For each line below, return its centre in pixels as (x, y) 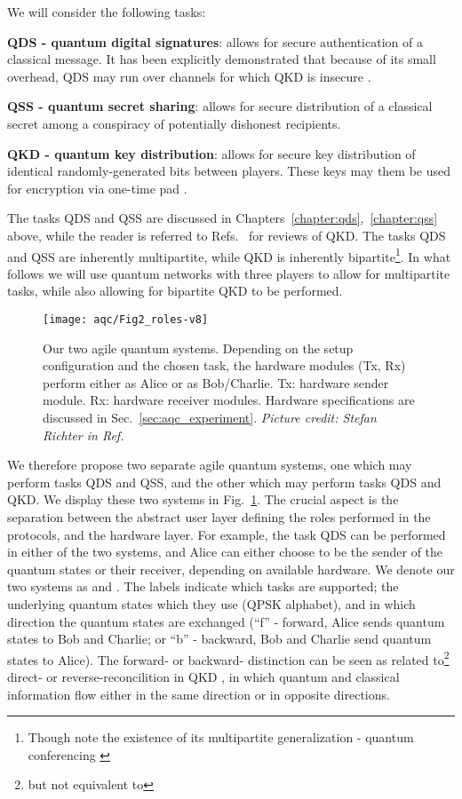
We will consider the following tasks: (107, 12)
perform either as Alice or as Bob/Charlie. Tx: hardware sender (216, 382)
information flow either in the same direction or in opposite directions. (199, 694)
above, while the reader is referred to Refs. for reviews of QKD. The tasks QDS (227, 235)
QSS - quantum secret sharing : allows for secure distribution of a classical (220, 106)
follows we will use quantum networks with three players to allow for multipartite (229, 273)
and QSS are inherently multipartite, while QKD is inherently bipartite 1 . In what (229, 255)
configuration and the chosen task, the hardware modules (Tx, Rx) (224, 365)
